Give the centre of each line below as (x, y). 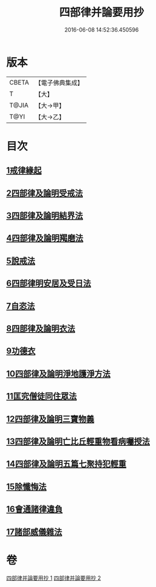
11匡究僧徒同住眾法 (42, 396)
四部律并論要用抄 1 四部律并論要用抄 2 (54, 578)
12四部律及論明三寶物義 (50, 419)
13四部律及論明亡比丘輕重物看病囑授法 (78, 441)
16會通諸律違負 (34, 509)
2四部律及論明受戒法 (45, 193)
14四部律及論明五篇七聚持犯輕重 (67, 464)
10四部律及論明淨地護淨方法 (58, 374)
